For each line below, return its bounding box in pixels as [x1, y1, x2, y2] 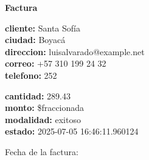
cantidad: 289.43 [5, 89, 71, 102]
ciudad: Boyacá [5, 33, 66, 46]
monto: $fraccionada [5, 101, 85, 114]
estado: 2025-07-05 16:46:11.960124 [5, 125, 139, 138]
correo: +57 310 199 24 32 [5, 57, 106, 70]
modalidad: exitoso [5, 113, 81, 125]
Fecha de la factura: [5, 145, 78, 158]
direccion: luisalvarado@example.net [5, 45, 145, 58]
